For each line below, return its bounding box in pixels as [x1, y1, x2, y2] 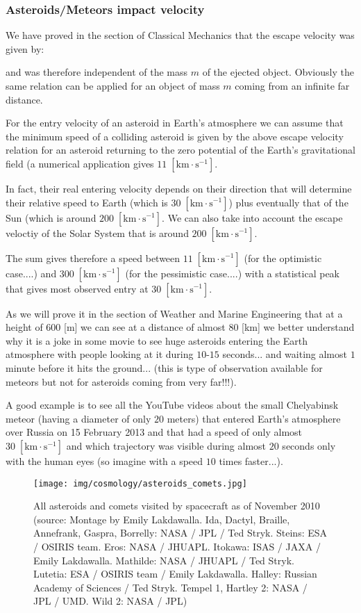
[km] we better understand [242, 320, 355, 334]
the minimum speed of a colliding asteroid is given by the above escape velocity [6, 129, 344, 143]
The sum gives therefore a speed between [6, 250, 180, 265]
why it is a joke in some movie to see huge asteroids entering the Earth [6, 333, 308, 348]
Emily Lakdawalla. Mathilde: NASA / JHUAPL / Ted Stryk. [33, 553, 294, 567]
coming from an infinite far [235, 79, 350, 92]
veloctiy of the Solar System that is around [6, 225, 189, 240]
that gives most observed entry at [6, 281, 149, 295]
